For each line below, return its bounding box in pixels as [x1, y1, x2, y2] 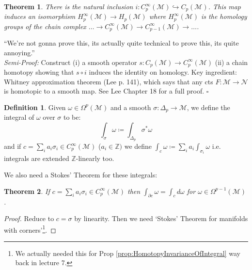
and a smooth [110, 102, 151, 112]
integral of [4, 112, 34, 122]
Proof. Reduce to [4, 213, 54, 223]
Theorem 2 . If [4, 186, 50, 196]
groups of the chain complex [4, 21, 86, 31]
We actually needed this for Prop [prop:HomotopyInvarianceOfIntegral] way [15, 248, 240, 258]
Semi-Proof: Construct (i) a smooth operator [4, 57, 137, 67]
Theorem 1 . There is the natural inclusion [4, 1, 133, 11]
